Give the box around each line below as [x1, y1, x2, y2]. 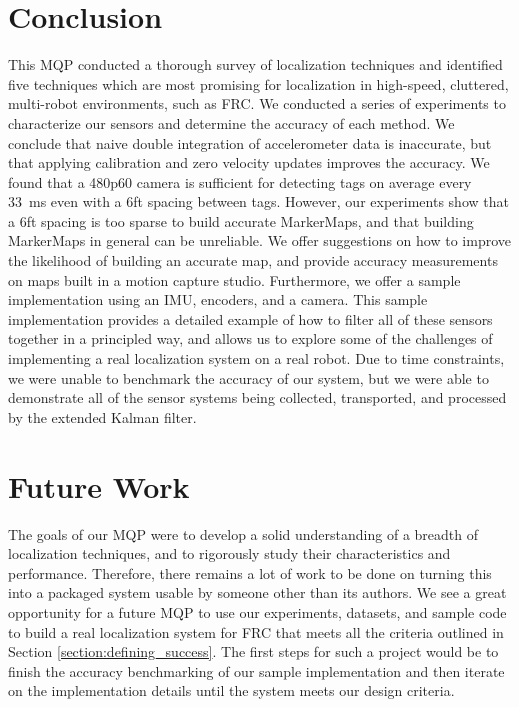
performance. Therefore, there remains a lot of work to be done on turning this [8, 562, 492, 583]
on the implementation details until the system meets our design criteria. [8, 680, 455, 701]
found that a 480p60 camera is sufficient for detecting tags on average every [8, 171, 472, 192]
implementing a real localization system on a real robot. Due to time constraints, [8, 348, 505, 369]
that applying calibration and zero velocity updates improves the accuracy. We [8, 152, 490, 173]
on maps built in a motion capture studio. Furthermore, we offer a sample [8, 269, 461, 290]
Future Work [8, 465, 190, 506]
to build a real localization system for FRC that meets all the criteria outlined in [8, 621, 504, 642]
